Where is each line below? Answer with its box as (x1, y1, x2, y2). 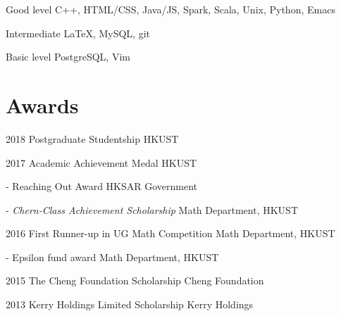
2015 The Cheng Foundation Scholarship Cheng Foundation (6, 273, 264, 288)
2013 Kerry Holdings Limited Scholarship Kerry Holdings (6, 297, 254, 312)
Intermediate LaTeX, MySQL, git (6, 25, 150, 40)
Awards (6, 90, 79, 119)
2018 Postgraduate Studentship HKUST (6, 131, 179, 146)
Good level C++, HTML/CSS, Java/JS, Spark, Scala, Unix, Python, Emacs (6, 2, 335, 16)
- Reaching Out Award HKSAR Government (6, 179, 198, 194)
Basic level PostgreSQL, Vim (6, 49, 130, 64)
